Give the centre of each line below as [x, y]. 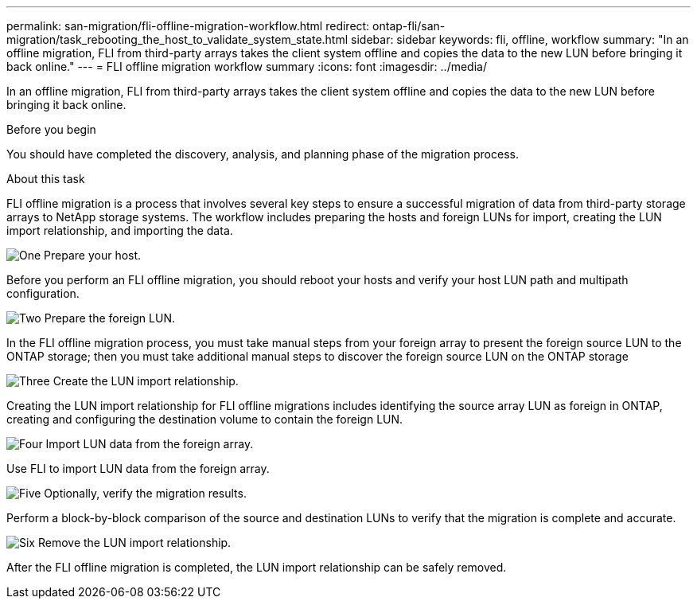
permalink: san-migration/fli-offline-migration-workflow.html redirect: [188, 26]
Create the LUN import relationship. [146, 381]
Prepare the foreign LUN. [109, 318]
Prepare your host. [93, 255]
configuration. [43, 293]
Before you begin [51, 129]
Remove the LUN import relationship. [134, 543]
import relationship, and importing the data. [120, 230]
